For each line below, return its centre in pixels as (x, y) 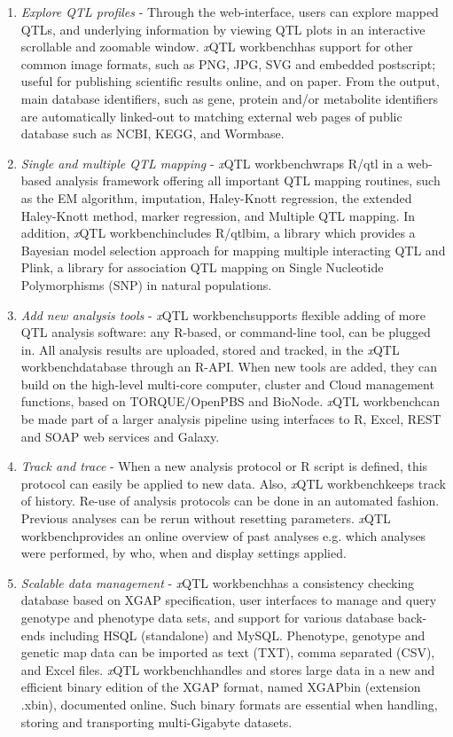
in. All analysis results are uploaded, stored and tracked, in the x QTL (210, 349)
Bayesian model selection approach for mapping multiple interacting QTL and (233, 250)
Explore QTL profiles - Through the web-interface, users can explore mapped (230, 12)
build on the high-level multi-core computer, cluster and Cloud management (227, 384)
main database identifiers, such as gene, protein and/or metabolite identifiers (230, 98)
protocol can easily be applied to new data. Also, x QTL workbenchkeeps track (233, 483)
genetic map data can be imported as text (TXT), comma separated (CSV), (228, 652)
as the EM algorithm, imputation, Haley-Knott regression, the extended (216, 197)
